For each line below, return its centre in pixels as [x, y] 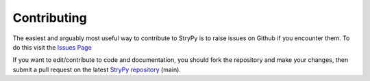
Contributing [50, 18]
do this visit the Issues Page [52, 47]
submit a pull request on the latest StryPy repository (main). [97, 69]
